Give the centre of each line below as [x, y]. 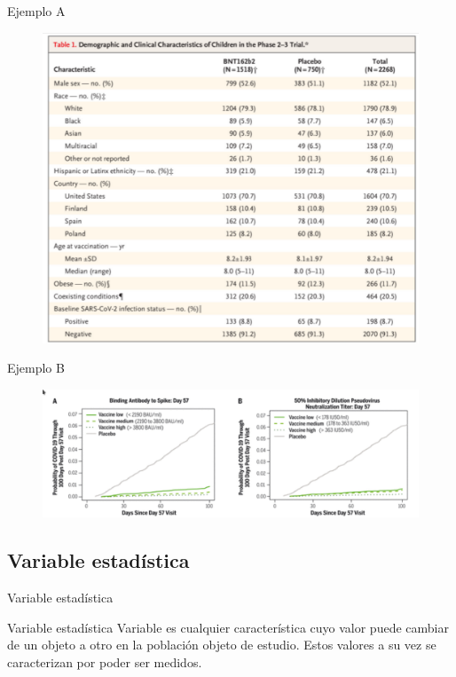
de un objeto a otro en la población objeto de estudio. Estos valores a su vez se [222, 645]
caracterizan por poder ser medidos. [105, 661]
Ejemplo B [36, 368]
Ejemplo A [36, 11]
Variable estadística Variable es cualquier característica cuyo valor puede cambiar [228, 627]
